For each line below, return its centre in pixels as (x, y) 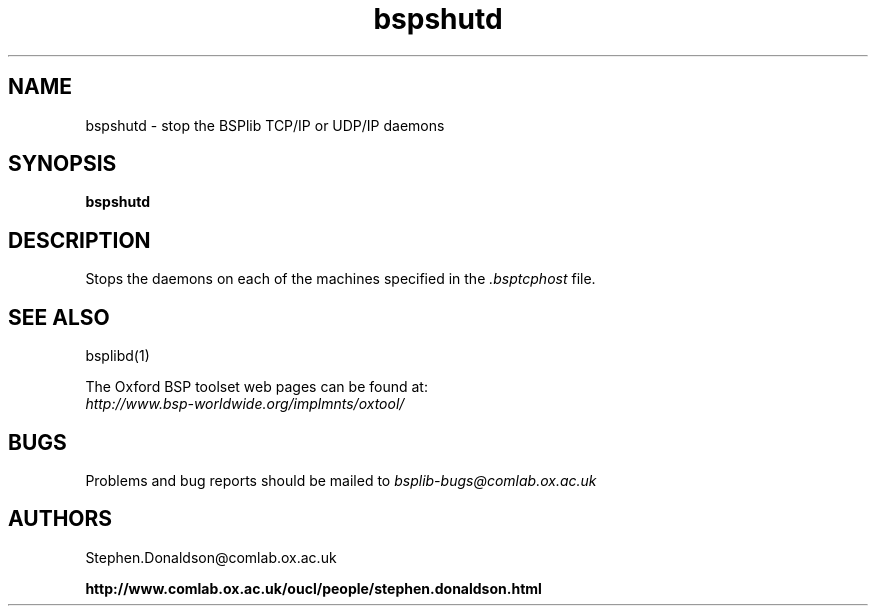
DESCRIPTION (79, 240)
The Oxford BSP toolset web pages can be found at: (256, 387)
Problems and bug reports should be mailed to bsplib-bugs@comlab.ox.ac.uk (341, 480)
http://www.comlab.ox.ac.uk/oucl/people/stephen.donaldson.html (313, 588)
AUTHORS (60, 519)
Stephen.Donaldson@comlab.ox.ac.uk (211, 557)
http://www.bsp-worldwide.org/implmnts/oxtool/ (245, 404)
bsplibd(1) (117, 356)
